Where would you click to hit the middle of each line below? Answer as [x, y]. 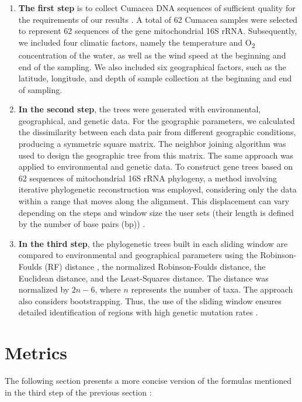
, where [108, 289]
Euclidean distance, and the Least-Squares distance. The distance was [143, 278]
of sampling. [40, 89]
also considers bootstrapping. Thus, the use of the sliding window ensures [150, 300]
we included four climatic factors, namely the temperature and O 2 [137, 43]
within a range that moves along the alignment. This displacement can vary [154, 201]
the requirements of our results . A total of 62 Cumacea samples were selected [158, 19]
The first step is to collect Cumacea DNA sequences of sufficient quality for [157, 8]
